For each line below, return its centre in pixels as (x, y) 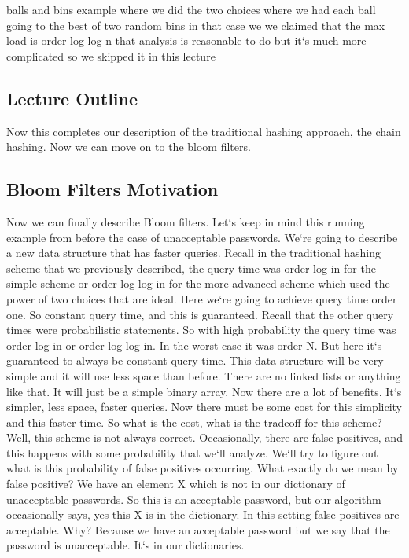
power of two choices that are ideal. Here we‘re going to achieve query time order (202, 298)
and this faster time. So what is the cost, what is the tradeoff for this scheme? (194, 422)
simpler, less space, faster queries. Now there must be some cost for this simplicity (204, 407)
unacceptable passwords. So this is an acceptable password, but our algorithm (194, 499)
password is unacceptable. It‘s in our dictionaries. (125, 545)
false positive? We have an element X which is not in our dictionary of (176, 484)
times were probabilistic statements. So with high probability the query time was (201, 330)
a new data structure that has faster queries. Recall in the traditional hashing (194, 253)
